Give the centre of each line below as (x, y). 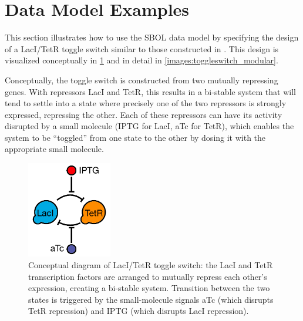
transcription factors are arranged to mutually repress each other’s (148, 276)
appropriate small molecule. (54, 149)
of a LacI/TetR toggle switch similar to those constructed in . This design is (142, 48)
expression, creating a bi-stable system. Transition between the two (149, 288)
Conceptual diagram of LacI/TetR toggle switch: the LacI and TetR (151, 265)
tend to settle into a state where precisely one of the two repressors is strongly (146, 103)
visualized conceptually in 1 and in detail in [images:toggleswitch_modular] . (142, 60)
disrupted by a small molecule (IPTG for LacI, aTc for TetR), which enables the (149, 126)
